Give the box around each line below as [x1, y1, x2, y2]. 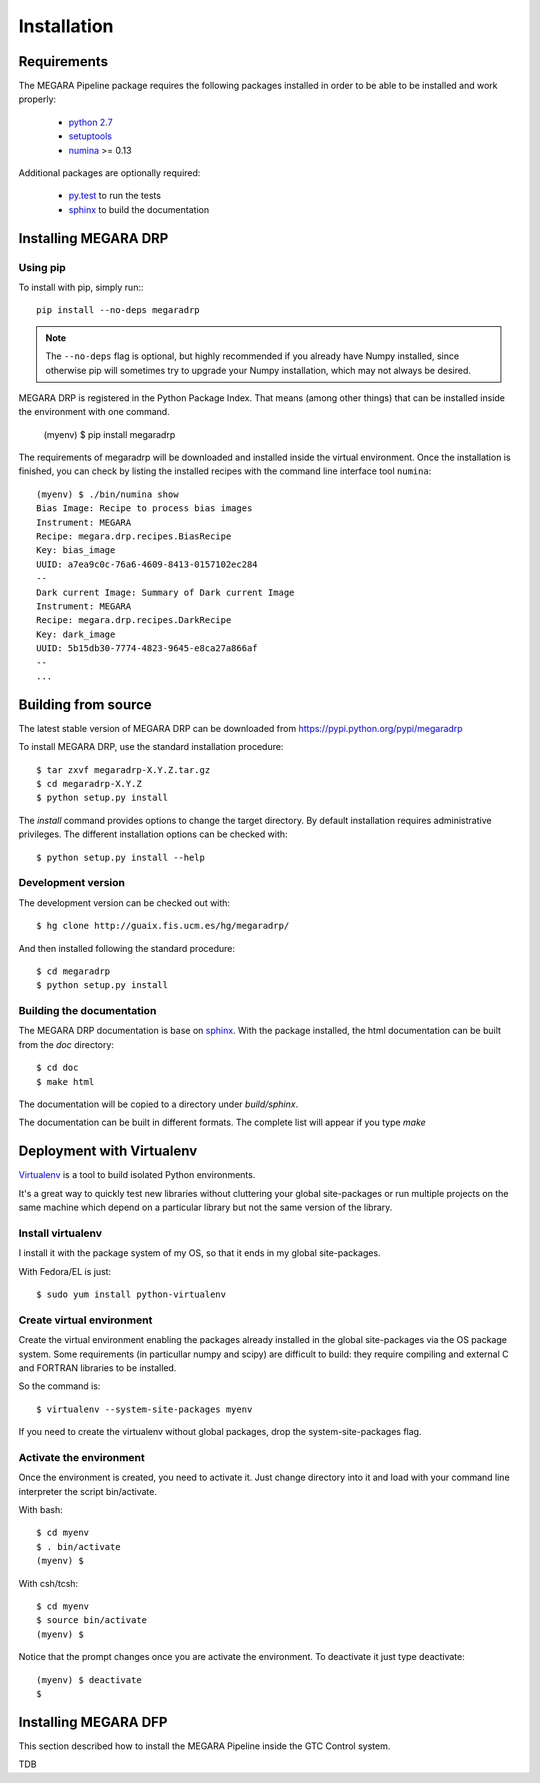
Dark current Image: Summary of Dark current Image [36, 586, 295, 598]
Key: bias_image [36, 545, 116, 556]
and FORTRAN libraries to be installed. [18, 1361, 177, 1374]
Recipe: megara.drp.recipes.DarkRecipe [36, 615, 232, 626]
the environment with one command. [18, 406, 170, 418]
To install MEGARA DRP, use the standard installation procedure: [18, 741, 284, 753]
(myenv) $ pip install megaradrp [43, 428, 176, 440]
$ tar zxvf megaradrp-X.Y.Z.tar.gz [36, 764, 211, 775]
